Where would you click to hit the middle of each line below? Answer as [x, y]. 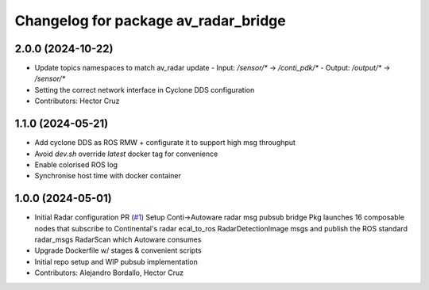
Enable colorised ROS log [76, 164]
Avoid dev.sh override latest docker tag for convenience [126, 154]
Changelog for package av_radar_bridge [150, 21]
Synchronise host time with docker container [108, 176]
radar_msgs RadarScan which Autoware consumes [118, 239]
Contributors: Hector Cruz [77, 101]
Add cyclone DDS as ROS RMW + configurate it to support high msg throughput [165, 143]
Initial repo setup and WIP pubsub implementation [116, 261]
